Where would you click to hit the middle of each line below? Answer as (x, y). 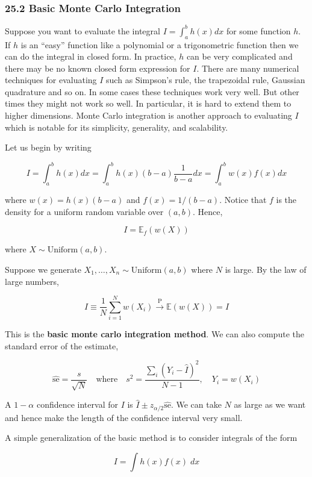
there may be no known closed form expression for (98, 68)
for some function (258, 30)
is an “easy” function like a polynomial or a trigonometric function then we (160, 44)
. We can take (196, 404)
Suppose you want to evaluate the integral (83, 30)
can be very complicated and (239, 56)
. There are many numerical (248, 68)
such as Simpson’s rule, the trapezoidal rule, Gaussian (206, 80)
